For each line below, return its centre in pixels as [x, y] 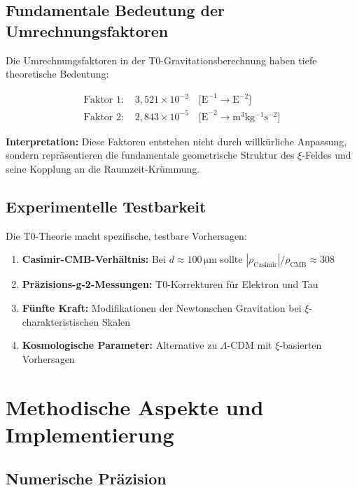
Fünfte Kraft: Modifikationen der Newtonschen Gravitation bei [162, 308]
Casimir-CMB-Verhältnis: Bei [94, 259]
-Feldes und [327, 155]
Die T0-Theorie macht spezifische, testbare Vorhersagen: [126, 235]
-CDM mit [250, 345]
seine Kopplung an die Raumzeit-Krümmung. [103, 169]
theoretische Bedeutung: [57, 74]
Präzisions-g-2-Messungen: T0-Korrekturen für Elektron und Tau [170, 284]
